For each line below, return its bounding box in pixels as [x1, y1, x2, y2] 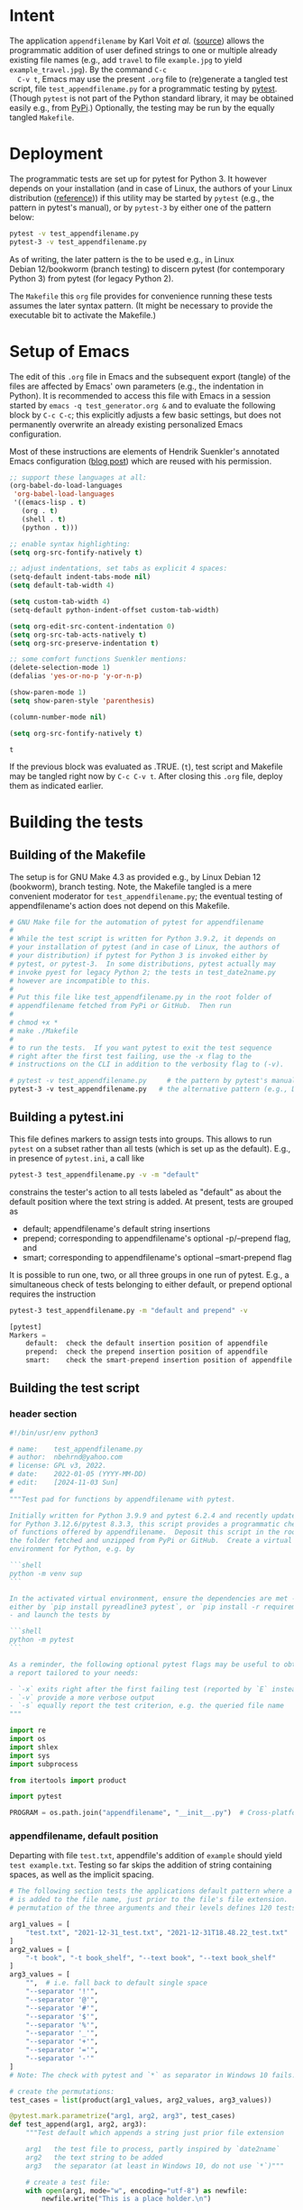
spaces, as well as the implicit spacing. [9, 1869, 155, 1880]
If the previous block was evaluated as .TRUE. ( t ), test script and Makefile [9, 761, 283, 772]
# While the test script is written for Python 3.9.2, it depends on [9, 934, 277, 943]
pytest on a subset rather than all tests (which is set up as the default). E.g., [9, 1142, 291, 1154]
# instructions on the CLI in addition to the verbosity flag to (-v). [9, 1060, 284, 1069]
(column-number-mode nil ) [9, 712, 106, 721]
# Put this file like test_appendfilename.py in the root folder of [9, 993, 272, 1002]
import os [9, 1735, 47, 1744]
